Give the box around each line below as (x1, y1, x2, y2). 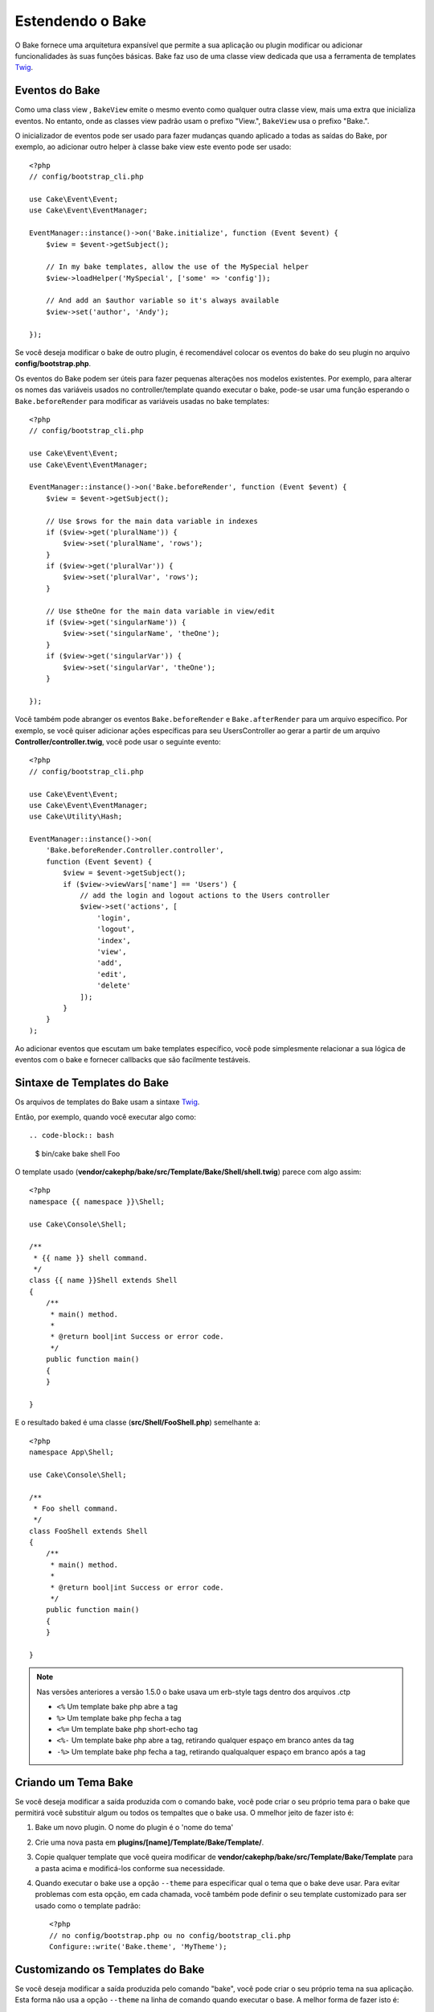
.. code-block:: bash (29, 1131, 114, 1140)
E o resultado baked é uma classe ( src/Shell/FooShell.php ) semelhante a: (14, 1417, 261, 1428)
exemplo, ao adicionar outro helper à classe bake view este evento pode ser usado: (14, 142, 292, 152)
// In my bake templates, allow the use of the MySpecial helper (45, 262, 309, 271)
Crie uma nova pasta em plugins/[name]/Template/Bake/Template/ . (35, 1837, 264, 1847)
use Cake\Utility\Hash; (29, 812, 123, 821)
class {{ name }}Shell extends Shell (29, 1276, 178, 1285)
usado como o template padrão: (35, 1900, 141, 1911)
